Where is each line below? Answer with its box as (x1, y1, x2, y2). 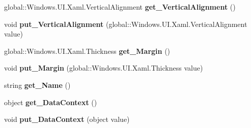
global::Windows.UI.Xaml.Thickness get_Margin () (4, 45, 171, 56)
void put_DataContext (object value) (4, 114, 130, 124)
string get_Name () (4, 79, 71, 90)
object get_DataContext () (4, 97, 97, 107)
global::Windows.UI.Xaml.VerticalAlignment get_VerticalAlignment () (4, 2, 236, 12)
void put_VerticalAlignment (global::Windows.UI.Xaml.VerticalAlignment (4, 18, 247, 29)
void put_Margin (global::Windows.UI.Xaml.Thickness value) (4, 62, 203, 73)
